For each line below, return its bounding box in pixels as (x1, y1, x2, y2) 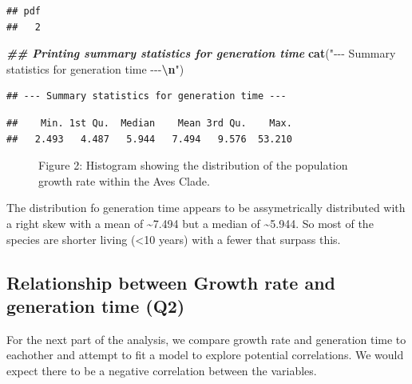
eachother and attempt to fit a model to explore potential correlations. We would (6, 346, 404, 363)
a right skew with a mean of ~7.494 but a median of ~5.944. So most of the (6, 214, 374, 231)
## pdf (6, 6, 41, 17)
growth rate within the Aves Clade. (38, 172, 210, 189)
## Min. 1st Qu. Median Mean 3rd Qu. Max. (6, 117, 292, 129)
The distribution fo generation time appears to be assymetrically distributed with (6, 199, 406, 216)
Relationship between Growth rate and (6, 270, 335, 294)
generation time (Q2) (6, 293, 185, 318)
